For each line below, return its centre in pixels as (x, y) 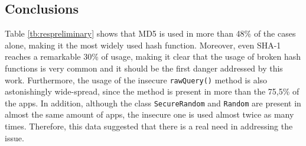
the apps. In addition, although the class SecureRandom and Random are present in (153, 103)
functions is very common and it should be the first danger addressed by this (144, 68)
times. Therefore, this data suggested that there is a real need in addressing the (149, 126)
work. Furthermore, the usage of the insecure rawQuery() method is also (136, 80)
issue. (14, 137)
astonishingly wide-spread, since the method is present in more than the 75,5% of (152, 91)
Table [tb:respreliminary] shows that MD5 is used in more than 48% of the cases (150, 33)
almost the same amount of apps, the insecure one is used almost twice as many (149, 114)
